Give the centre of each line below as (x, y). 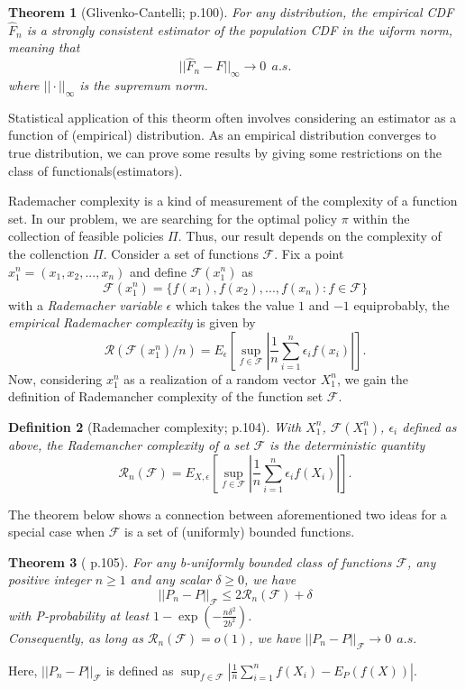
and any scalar (171, 579)
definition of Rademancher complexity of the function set (166, 396)
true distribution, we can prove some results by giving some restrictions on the (225, 152)
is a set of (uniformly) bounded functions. (240, 532)
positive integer (50, 579)
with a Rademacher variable (85, 304)
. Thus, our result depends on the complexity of (310, 236)
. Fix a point (309, 253)
